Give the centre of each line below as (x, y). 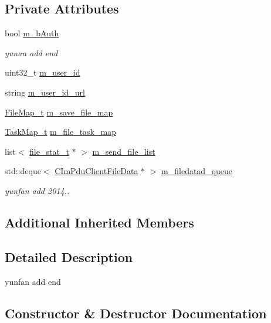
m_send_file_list (124, 151)
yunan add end (31, 52)
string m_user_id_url (45, 92)
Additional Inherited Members (99, 222)
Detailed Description (69, 256)
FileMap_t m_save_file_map (59, 112)
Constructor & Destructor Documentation (136, 313)
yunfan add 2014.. (37, 190)
